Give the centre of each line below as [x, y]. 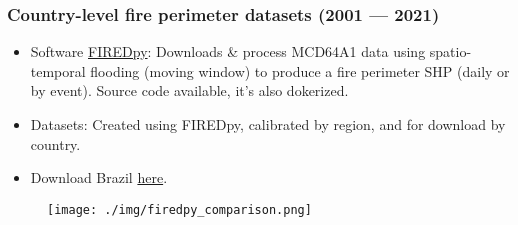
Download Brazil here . [99, 177]
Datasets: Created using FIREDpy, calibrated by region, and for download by [268, 124]
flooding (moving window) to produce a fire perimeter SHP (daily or [300, 70]
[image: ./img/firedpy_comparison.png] [179, 209]
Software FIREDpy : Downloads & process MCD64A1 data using [228, 51]
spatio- [450, 51]
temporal [58, 70]
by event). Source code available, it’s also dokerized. [189, 90]
